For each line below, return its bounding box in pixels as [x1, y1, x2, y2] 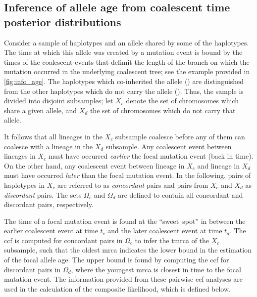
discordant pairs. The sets [4, 189, 82, 200]
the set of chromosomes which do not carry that [90, 105, 236, 115]
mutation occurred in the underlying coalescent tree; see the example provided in [4, 66, 250, 77]
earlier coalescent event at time [4, 225, 98, 236]
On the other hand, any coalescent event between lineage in [4, 160, 185, 170]
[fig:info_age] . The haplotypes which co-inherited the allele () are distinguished [4, 76, 244, 86]
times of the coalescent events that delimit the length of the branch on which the [4, 56, 250, 67]
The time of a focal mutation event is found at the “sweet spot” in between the [4, 215, 246, 226]
